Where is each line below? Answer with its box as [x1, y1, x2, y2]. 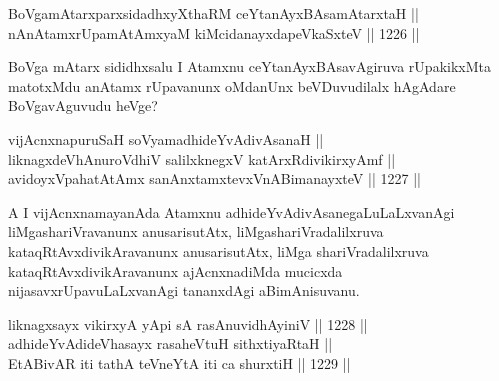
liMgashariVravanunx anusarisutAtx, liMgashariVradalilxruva [8, 221, 384, 242]
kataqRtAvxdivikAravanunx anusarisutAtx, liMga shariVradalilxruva [8, 240, 429, 261]
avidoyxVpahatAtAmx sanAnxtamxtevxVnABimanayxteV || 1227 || [8, 168, 421, 189]
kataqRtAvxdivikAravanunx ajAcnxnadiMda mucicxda [8, 260, 343, 281]
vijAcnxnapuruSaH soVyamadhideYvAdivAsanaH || [8, 128, 324, 149]
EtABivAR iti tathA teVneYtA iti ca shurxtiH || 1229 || [8, 352, 351, 373]
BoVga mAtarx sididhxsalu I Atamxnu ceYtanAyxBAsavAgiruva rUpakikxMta [8, 56, 491, 77]
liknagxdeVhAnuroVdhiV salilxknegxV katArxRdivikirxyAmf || [8, 148, 396, 169]
